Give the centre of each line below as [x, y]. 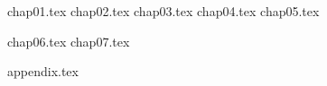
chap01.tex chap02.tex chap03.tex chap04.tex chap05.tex [163, 11]
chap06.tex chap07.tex [69, 41]
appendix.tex [43, 71]
